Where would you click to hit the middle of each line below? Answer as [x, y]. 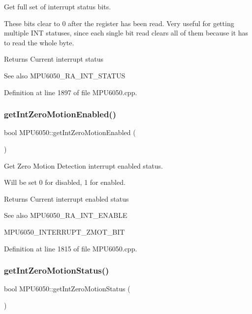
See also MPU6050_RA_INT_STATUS [65, 75]
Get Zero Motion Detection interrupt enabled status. [83, 165]
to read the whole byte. [39, 42]
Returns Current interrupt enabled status [66, 198]
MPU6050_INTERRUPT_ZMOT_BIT [64, 231]
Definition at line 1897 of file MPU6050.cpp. [71, 92]
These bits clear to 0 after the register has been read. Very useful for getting [119, 23]
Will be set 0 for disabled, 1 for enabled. [65, 182]
